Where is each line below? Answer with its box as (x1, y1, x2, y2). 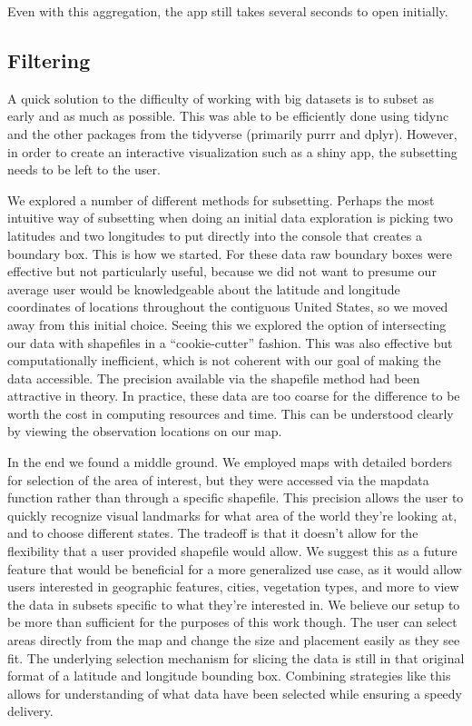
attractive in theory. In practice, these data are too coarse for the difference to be (7, 386, 460, 405)
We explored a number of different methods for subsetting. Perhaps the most (7, 190, 435, 209)
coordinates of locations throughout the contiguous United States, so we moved (7, 297, 448, 316)
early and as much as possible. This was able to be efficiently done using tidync (7, 106, 449, 125)
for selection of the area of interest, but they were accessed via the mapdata (7, 470, 429, 489)
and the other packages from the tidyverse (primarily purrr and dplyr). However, (7, 124, 457, 143)
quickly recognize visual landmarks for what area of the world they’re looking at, (7, 505, 457, 524)
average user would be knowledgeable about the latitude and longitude (7, 279, 400, 298)
